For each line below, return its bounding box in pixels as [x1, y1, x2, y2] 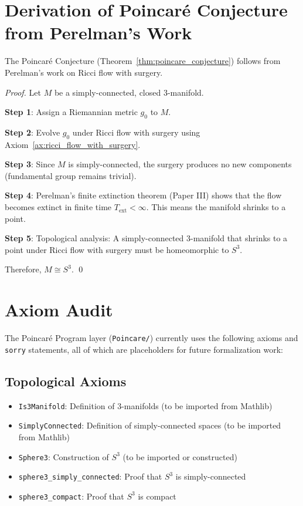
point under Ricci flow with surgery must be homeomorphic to [5, 243, 229, 255]
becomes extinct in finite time [5, 201, 112, 213]
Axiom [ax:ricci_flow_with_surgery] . [5, 138, 141, 150]
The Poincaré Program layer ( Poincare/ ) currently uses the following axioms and [5, 332, 298, 344]
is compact [138, 490, 176, 502]
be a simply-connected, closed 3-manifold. [54, 86, 204, 98]
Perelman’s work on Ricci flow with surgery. [5, 66, 163, 78]
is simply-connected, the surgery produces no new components [68, 158, 292, 170]
